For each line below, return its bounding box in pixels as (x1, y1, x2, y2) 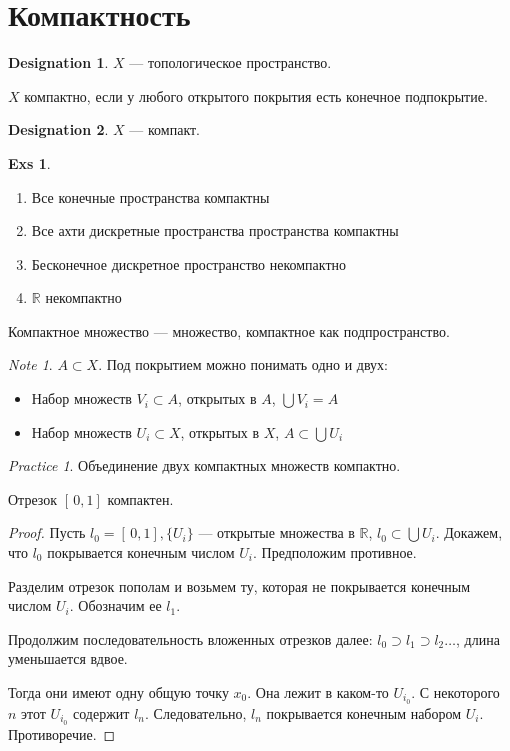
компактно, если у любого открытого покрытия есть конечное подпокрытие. (24, 85, 488, 106)
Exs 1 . (8, 152, 51, 173)
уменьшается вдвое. (8, 648, 128, 669)
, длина (456, 628, 500, 649)
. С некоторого (411, 682, 500, 702)
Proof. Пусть (8, 522, 86, 543)
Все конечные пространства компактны (31, 186, 270, 207)
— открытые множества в (198, 522, 355, 543)
